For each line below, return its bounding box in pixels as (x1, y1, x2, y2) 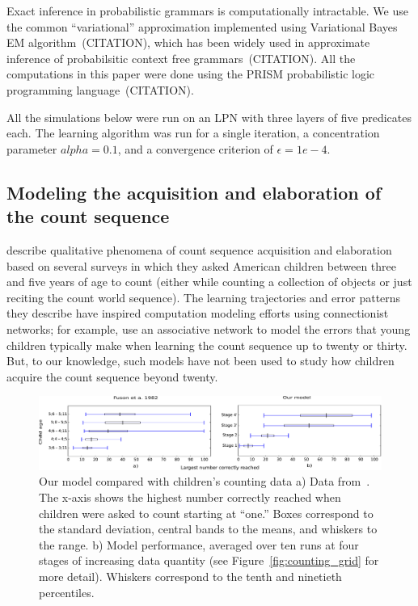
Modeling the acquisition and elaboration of (6, 179, 382, 204)
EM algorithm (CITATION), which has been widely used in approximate (6, 34, 370, 51)
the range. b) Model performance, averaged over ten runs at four (39, 536, 359, 553)
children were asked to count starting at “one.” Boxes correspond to (39, 504, 374, 521)
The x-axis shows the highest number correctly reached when (39, 488, 341, 505)
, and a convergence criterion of (117, 140, 273, 157)
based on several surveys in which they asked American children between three (6, 257, 396, 274)
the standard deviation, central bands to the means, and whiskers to (39, 520, 378, 537)
